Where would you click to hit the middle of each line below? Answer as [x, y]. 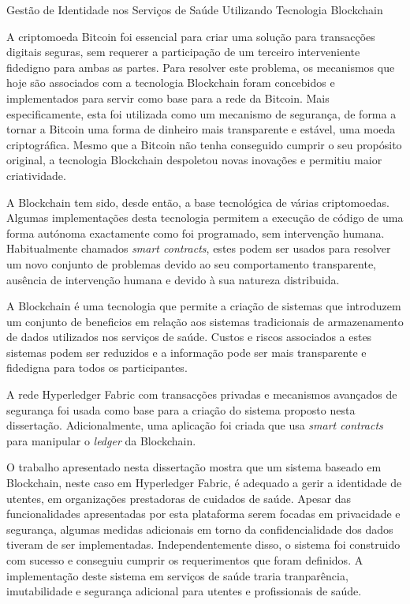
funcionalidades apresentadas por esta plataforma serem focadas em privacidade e [203, 514]
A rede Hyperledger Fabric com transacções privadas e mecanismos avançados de [202, 394]
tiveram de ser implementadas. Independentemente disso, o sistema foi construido [203, 544]
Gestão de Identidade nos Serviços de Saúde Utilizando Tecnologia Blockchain [195, 9]
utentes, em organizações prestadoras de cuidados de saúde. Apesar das [179, 498]
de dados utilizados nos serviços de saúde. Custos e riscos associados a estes [189, 337]
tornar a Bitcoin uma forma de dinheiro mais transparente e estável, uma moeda [201, 129]
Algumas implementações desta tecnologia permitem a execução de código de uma [205, 218]
